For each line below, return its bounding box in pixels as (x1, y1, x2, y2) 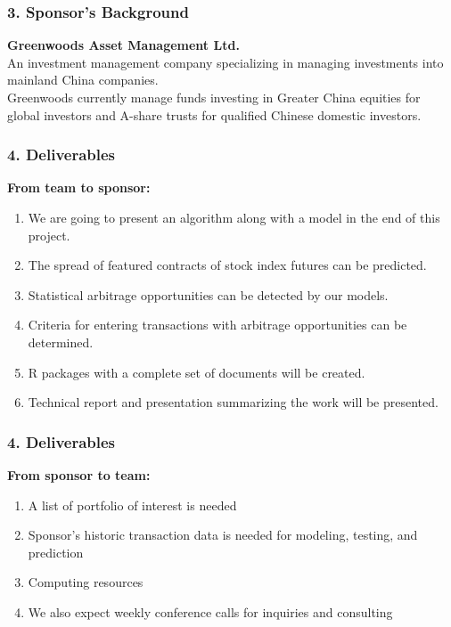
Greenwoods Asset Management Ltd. (7, 36, 240, 54)
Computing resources (28, 573, 143, 591)
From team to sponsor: (7, 178, 151, 197)
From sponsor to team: (7, 465, 151, 484)
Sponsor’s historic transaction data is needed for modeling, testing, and (28, 525, 418, 544)
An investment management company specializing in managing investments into (7, 53, 444, 71)
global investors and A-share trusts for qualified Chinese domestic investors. (7, 105, 422, 124)
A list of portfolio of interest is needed (28, 495, 237, 514)
